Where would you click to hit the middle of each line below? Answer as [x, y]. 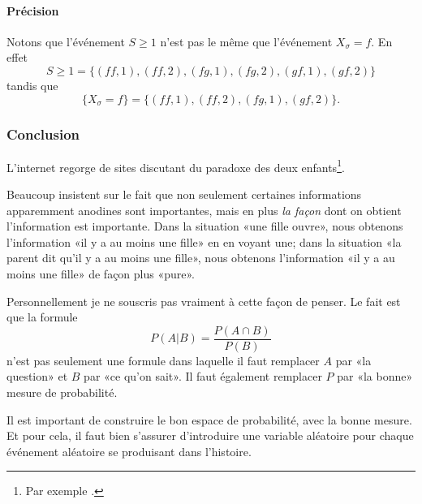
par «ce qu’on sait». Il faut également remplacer [203, 376]
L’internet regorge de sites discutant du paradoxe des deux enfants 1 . [176, 166]
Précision [33, 10]
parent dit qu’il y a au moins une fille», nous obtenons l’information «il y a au [201, 258]
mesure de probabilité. [62, 392]
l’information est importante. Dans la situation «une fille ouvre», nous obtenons [205, 226]
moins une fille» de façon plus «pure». [101, 274]
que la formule [42, 317]
